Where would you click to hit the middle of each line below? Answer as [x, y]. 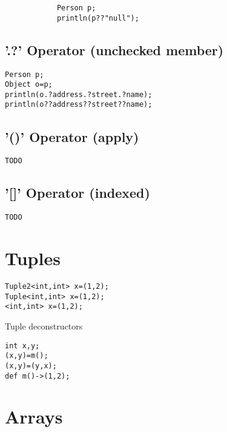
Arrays [34, 417]
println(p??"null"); [98, 18]
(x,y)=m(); [27, 356]
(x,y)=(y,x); [31, 366]
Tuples [33, 258]
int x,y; [22, 346]
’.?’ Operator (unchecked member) [114, 49]
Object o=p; [29, 85]
